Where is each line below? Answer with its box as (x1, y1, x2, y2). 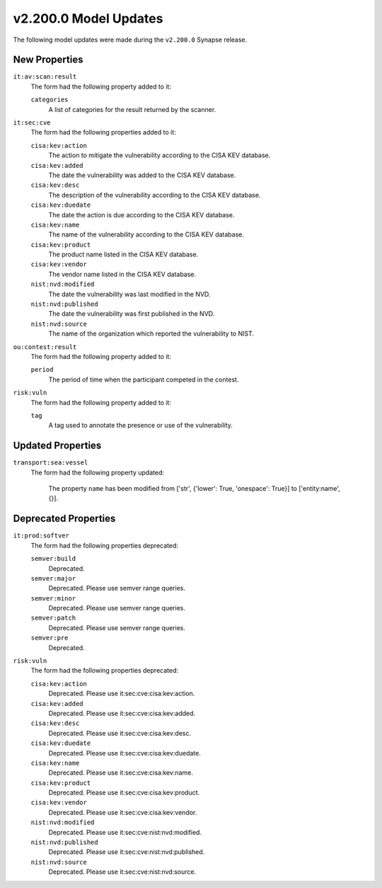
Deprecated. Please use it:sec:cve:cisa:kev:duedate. (48, 748, 201, 757)
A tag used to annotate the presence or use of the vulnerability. (48, 421, 233, 430)
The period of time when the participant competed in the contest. (48, 375, 239, 384)
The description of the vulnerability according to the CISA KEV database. (48, 190, 261, 199)
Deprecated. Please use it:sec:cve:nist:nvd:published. (48, 848, 205, 856)
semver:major (30, 574, 76, 582)
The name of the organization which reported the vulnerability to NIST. (48, 329, 255, 338)
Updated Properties (13, 440, 102, 452)
